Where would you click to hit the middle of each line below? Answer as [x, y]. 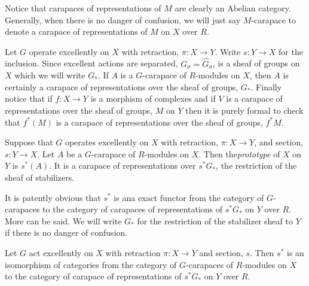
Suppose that [29, 142]
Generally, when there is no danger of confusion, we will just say [123, 19]
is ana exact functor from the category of [189, 197]
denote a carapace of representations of [76, 31]
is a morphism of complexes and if [153, 98]
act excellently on [61, 252]
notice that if [29, 98]
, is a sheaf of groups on [256, 63]
